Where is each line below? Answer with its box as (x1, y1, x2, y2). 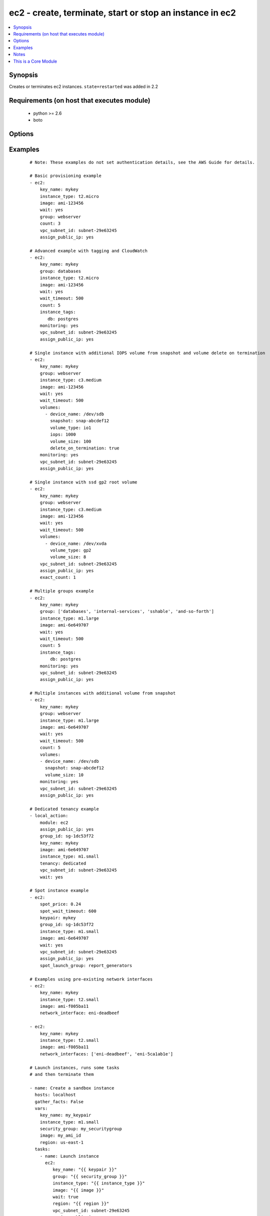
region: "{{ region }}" (52, 1201, 109, 1206)
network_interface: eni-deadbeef (39, 1010, 120, 1016)
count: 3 (39, 221, 61, 226)
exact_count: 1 (39, 574, 76, 580)
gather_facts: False (34, 1099, 84, 1104)
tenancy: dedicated (39, 860, 86, 866)
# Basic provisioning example (30, 173, 102, 179)
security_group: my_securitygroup (39, 1126, 122, 1132)
